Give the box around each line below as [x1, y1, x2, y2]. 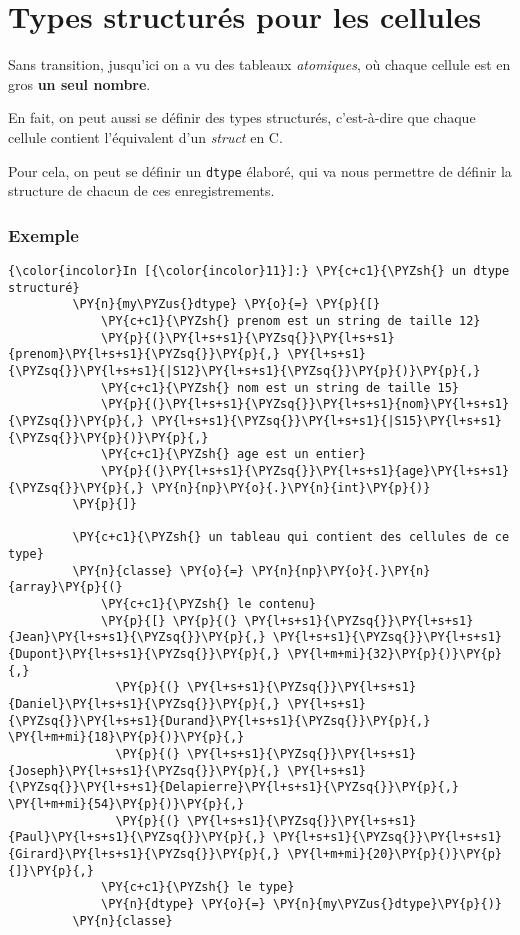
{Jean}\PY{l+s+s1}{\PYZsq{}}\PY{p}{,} [8, 630, 266, 645]
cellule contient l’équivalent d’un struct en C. [8, 126, 283, 147]
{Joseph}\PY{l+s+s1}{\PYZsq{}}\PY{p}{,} [8, 763, 281, 778]
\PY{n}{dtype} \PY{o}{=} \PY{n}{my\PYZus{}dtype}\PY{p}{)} [101, 896, 502, 911]
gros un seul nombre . [8, 73, 151, 94]
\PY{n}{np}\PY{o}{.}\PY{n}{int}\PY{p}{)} [151, 480, 431, 495]
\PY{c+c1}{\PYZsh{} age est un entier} [101, 447, 366, 462]
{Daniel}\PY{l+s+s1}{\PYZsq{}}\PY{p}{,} [8, 697, 281, 712]
